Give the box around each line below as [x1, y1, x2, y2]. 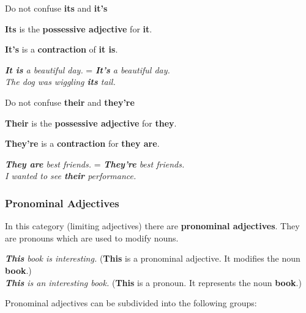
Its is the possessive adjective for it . [5, 22, 152, 35]
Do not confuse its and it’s [5, 2, 108, 14]
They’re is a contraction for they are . [5, 137, 160, 150]
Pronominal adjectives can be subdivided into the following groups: [5, 296, 257, 309]
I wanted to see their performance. [5, 169, 136, 182]
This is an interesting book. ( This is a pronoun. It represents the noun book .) [5, 276, 302, 289]
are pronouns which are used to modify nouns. [5, 231, 179, 244]
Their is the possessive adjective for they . [5, 116, 177, 129]
